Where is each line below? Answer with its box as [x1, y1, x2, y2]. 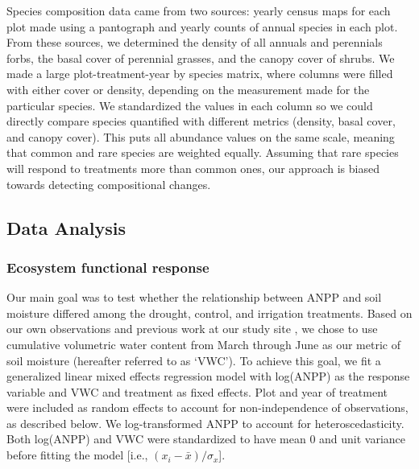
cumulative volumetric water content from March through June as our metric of [6, 335, 400, 352]
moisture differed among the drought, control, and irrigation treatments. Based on [6, 304, 413, 321]
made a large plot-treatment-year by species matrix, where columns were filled [6, 65, 393, 82]
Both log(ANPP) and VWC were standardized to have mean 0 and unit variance [6, 430, 406, 447]
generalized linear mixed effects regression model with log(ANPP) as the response [6, 368, 410, 385]
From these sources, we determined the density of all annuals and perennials [6, 34, 383, 51]
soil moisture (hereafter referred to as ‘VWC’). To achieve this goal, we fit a [6, 352, 381, 368]
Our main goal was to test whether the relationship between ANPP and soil [6, 289, 382, 306]
